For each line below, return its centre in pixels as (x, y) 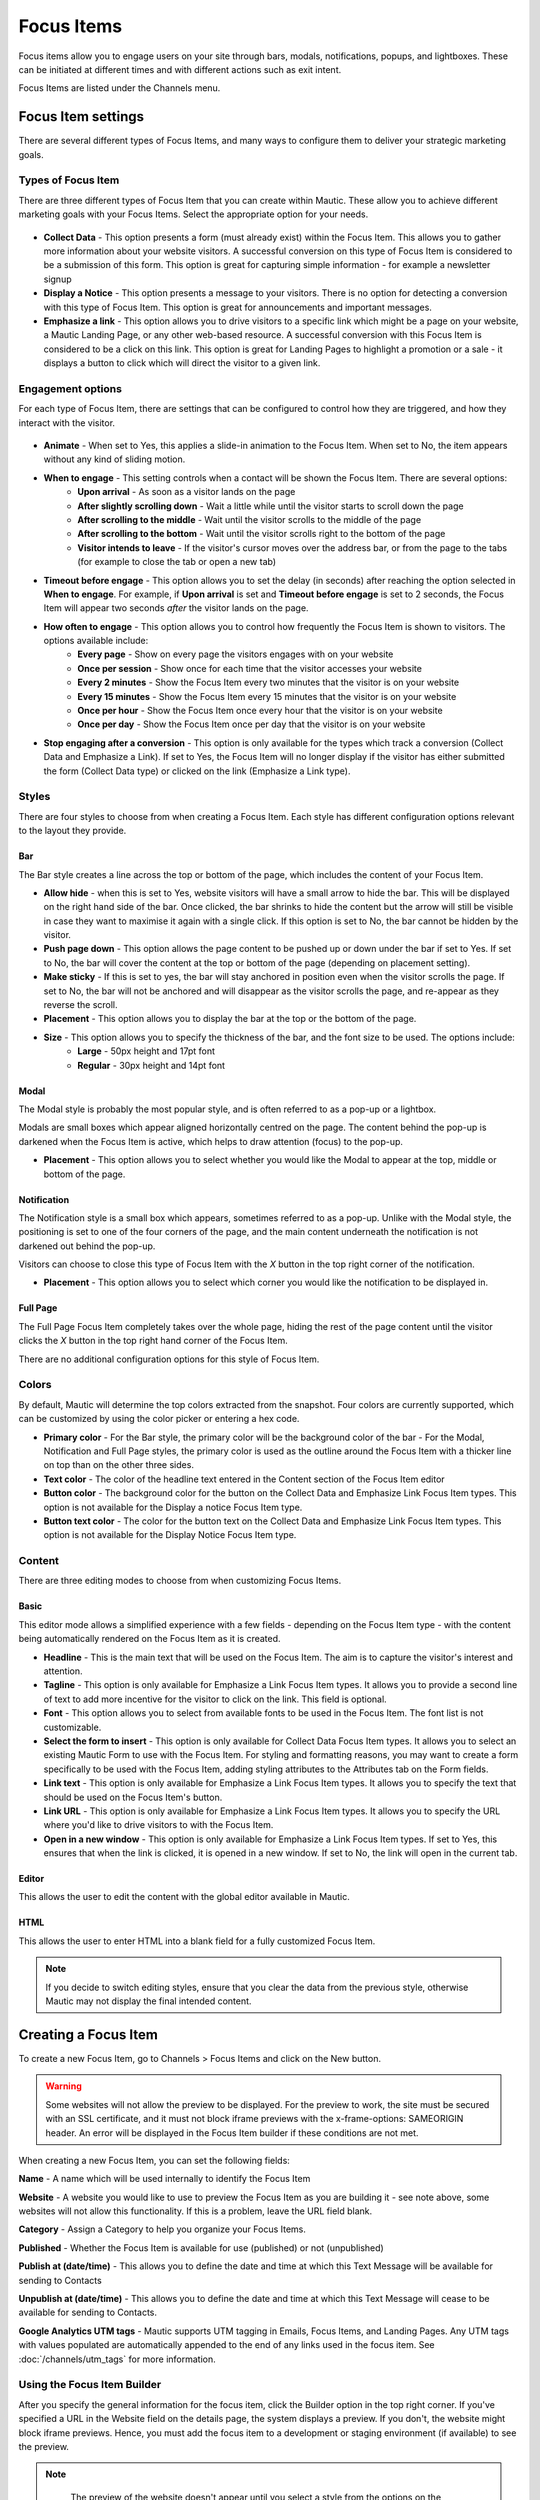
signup (57, 279)
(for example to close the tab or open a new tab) (177, 562)
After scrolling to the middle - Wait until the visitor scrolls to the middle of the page (249, 519)
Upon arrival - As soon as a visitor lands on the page (186, 492)
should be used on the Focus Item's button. (133, 1797)
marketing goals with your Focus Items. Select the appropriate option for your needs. (193, 214)
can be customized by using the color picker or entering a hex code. (159, 1419)
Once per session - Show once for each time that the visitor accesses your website (249, 668)
